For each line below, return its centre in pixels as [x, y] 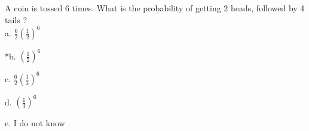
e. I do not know [35, 123]
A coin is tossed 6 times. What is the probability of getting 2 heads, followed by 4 [155, 8]
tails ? [16, 19]
